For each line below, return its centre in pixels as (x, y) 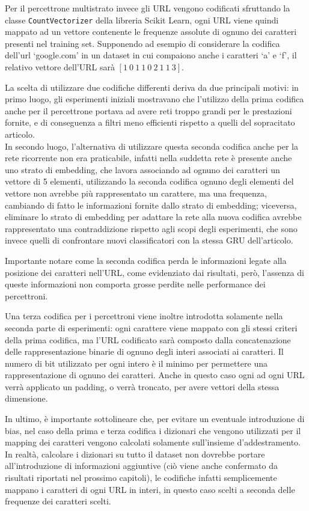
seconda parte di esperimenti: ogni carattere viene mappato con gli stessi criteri (151, 327)
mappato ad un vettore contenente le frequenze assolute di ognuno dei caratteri (151, 32)
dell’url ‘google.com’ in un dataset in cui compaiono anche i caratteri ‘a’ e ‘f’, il (151, 55)
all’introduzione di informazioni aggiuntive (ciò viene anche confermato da (141, 466)
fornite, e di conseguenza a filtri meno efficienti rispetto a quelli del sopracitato (150, 122)
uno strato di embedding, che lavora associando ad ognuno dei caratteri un (142, 169)
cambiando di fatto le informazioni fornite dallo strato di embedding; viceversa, (151, 205)
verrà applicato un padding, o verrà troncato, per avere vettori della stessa (142, 386)
